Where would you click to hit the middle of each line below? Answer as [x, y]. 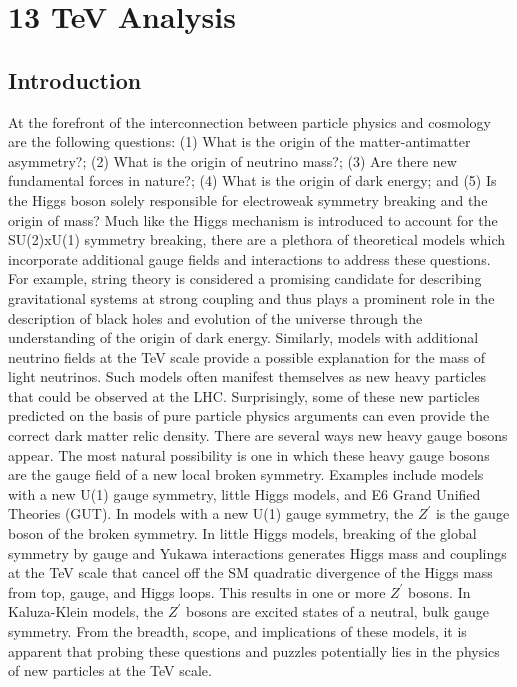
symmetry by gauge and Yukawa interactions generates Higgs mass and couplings [257, 552]
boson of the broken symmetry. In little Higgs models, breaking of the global [242, 533]
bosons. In [439, 591]
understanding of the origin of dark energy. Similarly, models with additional [243, 337]
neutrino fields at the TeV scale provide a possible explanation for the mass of [246, 356]
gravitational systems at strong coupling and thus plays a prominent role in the [251, 297]
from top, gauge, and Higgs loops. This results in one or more [197, 591]
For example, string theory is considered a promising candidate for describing [245, 278]
